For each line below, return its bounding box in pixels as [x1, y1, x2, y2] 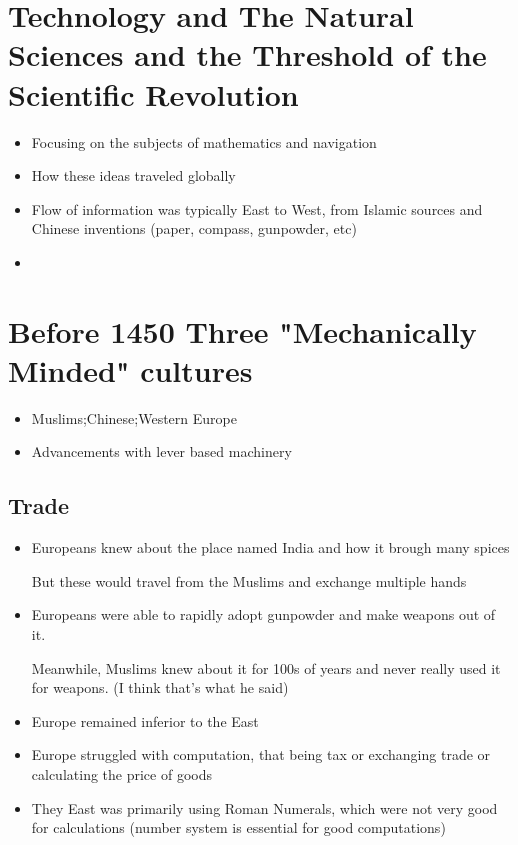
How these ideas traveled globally [31, 165, 236, 186]
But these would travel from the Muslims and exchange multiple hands [31, 570, 467, 591]
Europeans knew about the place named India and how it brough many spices [31, 537, 510, 558]
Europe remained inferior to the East [31, 710, 259, 731]
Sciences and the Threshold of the [8, 34, 487, 75]
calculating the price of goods [31, 763, 212, 784]
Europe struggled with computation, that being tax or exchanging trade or [31, 744, 491, 765]
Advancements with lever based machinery [31, 441, 292, 462]
